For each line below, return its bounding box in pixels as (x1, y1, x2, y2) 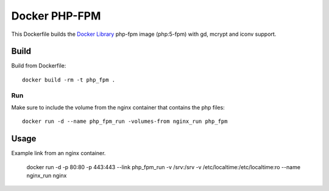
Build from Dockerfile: (11, 62, 66, 69)
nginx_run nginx (26, 172, 67, 179)
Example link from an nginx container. (11, 150, 106, 157)
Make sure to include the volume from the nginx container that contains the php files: (11, 103, 225, 111)
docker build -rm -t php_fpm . (22, 76, 116, 83)
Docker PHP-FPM (11, 9, 101, 23)
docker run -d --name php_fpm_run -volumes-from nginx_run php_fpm (22, 118, 228, 125)
